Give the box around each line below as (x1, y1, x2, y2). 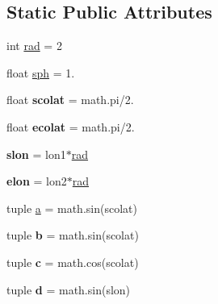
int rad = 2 (6, 37, 62, 54)
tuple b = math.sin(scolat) (6, 227, 139, 244)
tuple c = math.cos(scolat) (6, 253, 139, 270)
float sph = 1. (6, 64, 75, 81)
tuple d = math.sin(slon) (6, 281, 131, 298)
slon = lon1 (6, 145, 66, 162)
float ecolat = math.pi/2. (6, 118, 135, 135)
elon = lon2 (6, 173, 67, 189)
